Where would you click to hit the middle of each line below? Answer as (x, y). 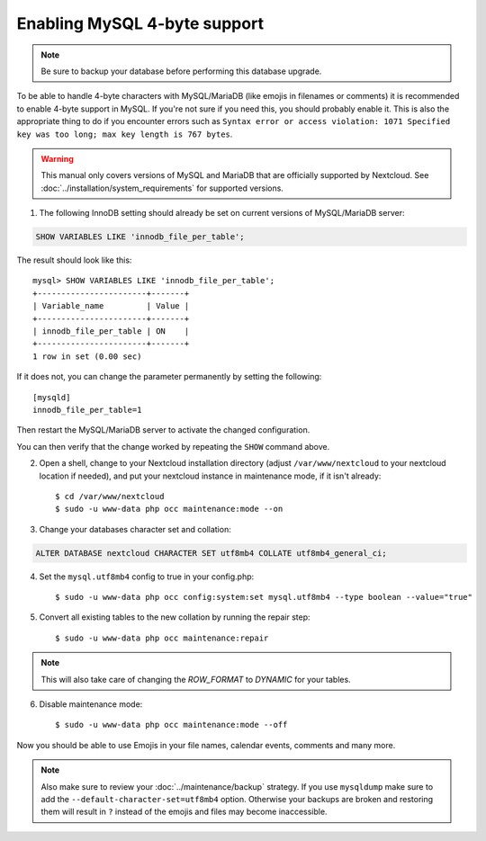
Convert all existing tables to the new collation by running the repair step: (175, 617)
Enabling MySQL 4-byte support (140, 23)
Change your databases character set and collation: (135, 529)
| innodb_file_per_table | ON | (111, 331)
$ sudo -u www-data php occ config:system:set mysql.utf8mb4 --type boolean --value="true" (264, 597)
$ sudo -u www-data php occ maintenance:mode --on (169, 509)
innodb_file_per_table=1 (87, 410)
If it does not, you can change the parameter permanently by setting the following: (169, 377)
